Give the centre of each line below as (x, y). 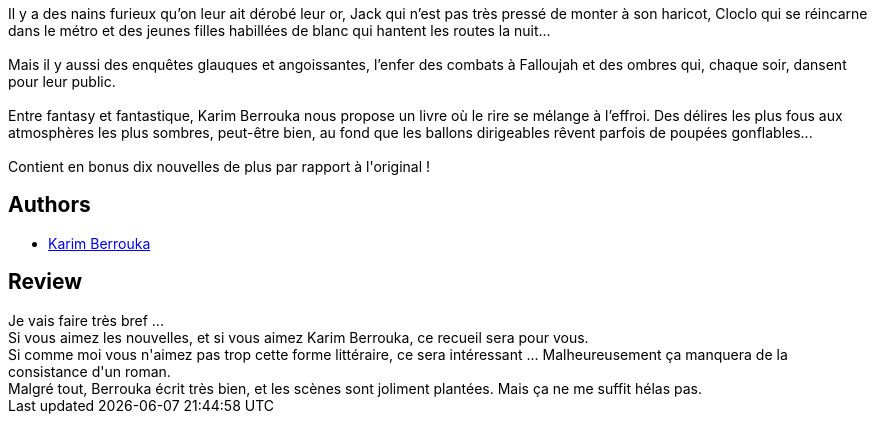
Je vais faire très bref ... (86, 320)
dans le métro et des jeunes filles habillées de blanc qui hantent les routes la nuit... (279, 30)
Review (45, 282)
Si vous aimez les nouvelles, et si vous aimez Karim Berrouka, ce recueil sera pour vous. (298, 337)
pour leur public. (62, 81)
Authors (49, 205)
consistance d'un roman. (89, 371)
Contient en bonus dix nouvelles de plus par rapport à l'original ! (219, 166)
